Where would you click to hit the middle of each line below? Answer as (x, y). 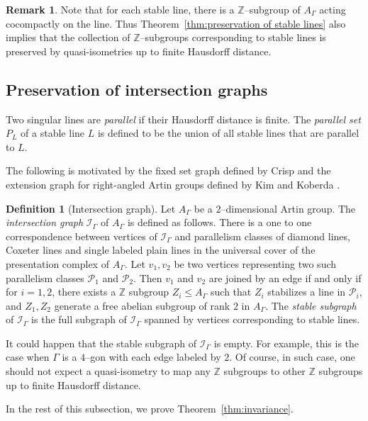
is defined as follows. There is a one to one (219, 222)
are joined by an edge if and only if (285, 277)
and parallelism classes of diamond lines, (262, 236)
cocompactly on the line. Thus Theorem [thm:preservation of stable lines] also (176, 23)
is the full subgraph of (79, 319)
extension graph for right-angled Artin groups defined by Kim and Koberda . (173, 184)
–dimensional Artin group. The (288, 208)
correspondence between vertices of (82, 236)
